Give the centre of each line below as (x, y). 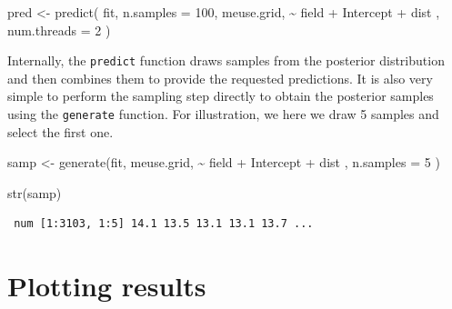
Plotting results (107, 286)
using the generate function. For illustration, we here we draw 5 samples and (223, 114)
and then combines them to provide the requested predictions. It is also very (220, 78)
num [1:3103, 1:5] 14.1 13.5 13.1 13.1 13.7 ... (164, 224)
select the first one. (60, 131)
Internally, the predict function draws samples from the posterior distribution (226, 60)
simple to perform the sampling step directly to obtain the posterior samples (221, 96)
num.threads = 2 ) (59, 30)
